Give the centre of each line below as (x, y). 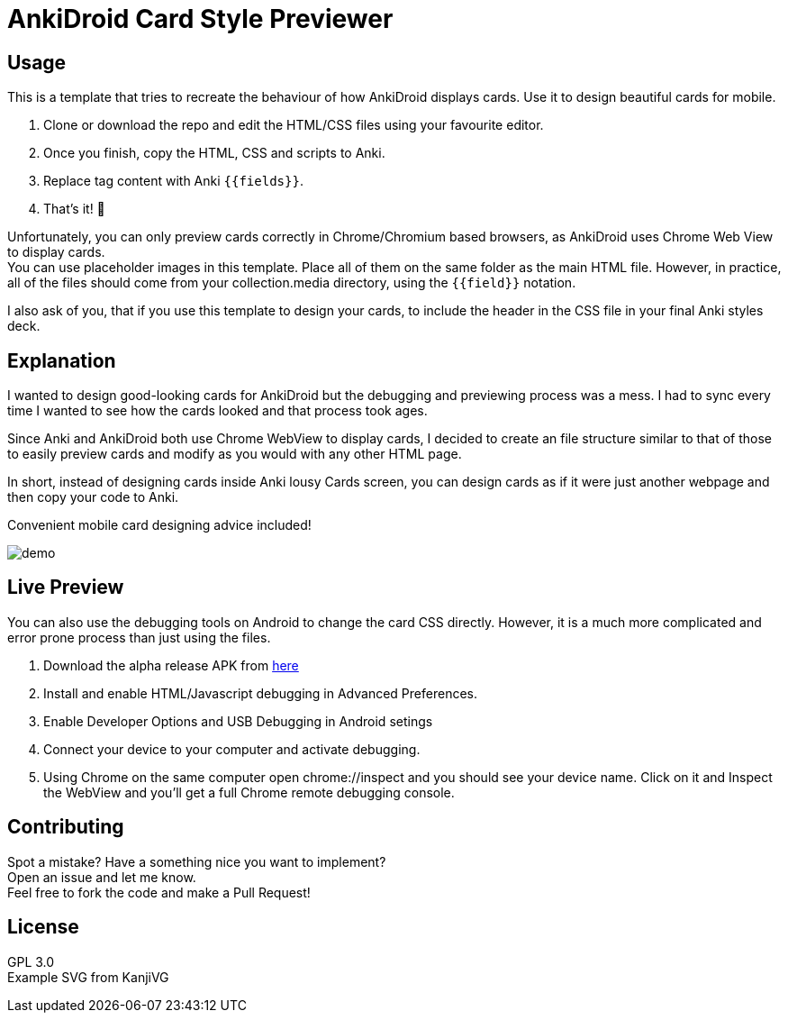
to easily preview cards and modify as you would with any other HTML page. (235, 454)
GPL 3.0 (31, 961)
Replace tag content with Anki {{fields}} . (173, 181)
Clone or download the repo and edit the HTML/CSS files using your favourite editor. (294, 125)
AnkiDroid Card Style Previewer (200, 19)
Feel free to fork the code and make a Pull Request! (159, 892)
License (43, 927)
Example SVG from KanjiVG (88, 977)
